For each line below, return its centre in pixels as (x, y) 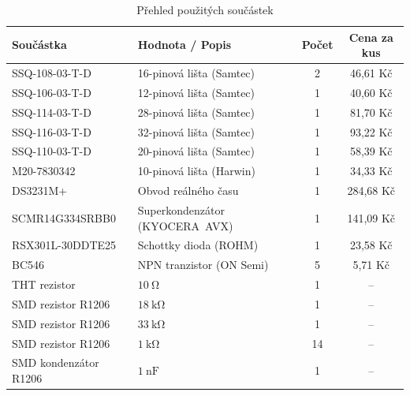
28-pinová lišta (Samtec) (196, 112)
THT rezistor (44, 284)
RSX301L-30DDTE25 (64, 245)
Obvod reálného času (188, 191)
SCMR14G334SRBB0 (64, 217)
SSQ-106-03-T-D (52, 92)
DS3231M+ (40, 191)
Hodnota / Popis (184, 45)
